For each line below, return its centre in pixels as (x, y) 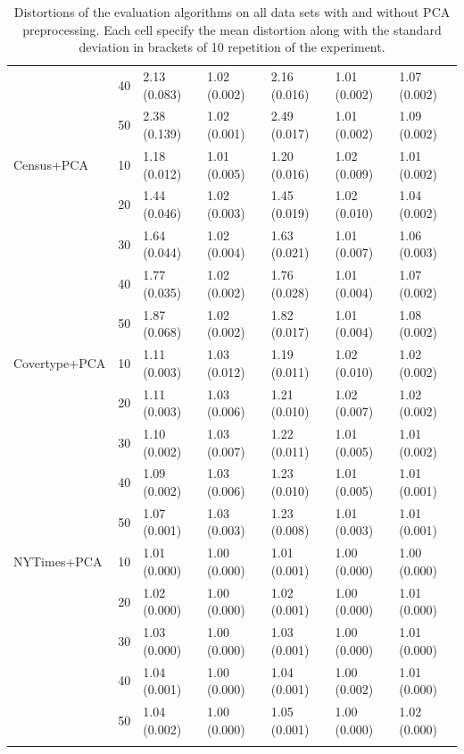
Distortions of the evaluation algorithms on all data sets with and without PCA (232, 12)
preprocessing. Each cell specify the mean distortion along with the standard (232, 29)
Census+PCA (51, 164)
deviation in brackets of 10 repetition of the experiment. (232, 47)
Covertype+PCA (60, 362)
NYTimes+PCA (58, 561)
